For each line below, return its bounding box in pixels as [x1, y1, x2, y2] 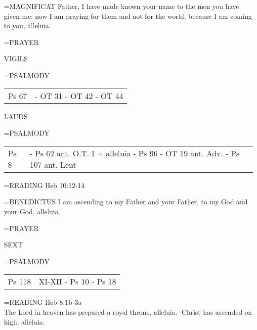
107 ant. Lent [30, 158, 76, 170]
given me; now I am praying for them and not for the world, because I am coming [4, 10, 252, 21]
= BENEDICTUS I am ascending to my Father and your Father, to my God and [4, 196, 248, 207]
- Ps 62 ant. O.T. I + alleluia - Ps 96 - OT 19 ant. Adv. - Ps [30, 147, 240, 159]
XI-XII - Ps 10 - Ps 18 [39, 276, 116, 287]
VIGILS [4, 53, 28, 64]
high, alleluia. [4, 316, 45, 327]
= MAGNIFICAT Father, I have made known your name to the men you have [4, 1, 239, 11]
